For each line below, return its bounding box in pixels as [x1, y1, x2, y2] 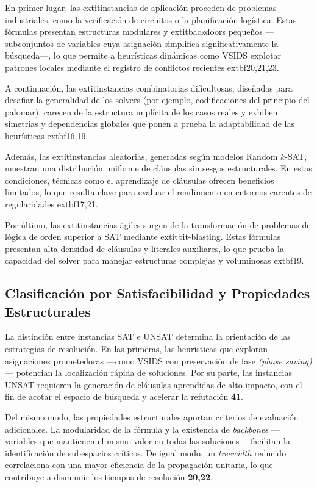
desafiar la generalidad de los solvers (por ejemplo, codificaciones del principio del [5, 93, 310, 106]
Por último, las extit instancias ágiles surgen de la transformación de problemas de [5, 218, 311, 231]
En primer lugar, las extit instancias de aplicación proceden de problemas [5, 1, 277, 13]
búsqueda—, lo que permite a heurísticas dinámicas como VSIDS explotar [5, 49, 281, 62]
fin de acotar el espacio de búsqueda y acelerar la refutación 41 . [5, 390, 243, 403]
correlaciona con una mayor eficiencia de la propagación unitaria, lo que [5, 458, 273, 471]
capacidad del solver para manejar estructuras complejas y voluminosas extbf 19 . [5, 254, 304, 267]
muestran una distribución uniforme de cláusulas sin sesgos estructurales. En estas [5, 162, 312, 175]
